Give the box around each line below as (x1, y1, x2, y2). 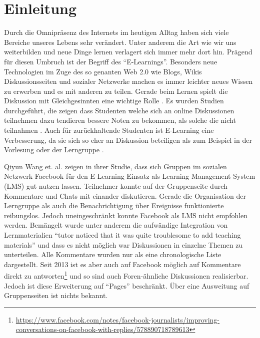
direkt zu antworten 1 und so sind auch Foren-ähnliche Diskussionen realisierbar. (4, 269, 248, 281)
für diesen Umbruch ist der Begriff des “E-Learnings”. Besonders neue (4, 56, 217, 66)
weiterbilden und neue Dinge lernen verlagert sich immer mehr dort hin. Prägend (4, 46, 252, 57)
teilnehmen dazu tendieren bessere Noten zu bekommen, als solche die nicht (4, 115, 236, 125)
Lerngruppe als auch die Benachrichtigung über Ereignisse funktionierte (4, 200, 224, 211)
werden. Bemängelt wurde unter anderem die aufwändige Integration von (4, 220, 228, 230)
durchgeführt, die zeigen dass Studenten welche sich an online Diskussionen (4, 105, 234, 115)
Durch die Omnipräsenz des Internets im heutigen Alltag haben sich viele (4, 27, 229, 37)
